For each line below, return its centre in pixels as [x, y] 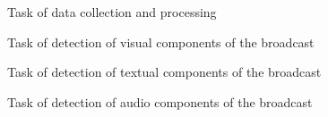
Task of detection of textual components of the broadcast [164, 72]
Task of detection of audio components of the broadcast [160, 101]
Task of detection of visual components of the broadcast [161, 42]
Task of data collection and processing [112, 12]
